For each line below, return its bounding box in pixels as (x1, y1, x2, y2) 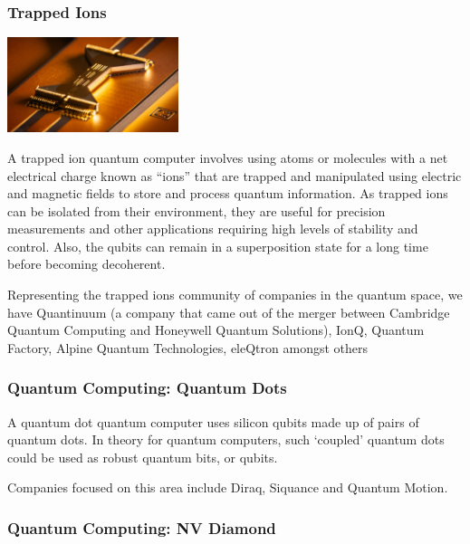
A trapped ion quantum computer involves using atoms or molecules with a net (7, 148, 448, 167)
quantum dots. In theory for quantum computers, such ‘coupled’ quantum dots (7, 430, 445, 449)
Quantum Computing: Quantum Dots (7, 377, 287, 399)
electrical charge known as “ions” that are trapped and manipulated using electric (7, 166, 462, 185)
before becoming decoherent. (7, 254, 166, 273)
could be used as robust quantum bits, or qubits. (7, 447, 278, 466)
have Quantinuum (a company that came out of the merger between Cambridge (7, 302, 450, 321)
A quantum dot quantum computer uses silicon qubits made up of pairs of (7, 412, 419, 431)
